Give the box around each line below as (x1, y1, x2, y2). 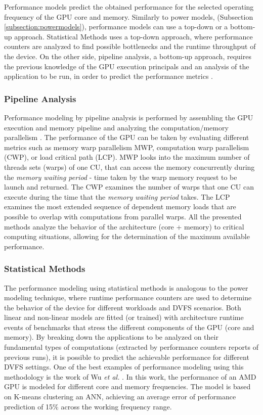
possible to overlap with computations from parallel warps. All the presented (4, 211, 242, 221)
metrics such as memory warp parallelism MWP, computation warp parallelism (4, 142, 249, 152)
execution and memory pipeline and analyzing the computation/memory (4, 122, 229, 132)
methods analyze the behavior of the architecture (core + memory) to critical (4, 221, 244, 232)
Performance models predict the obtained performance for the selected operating (4, 2, 254, 12)
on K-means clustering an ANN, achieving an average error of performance (4, 391, 236, 402)
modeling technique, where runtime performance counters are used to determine (4, 292, 252, 303)
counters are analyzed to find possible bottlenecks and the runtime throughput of (4, 41, 256, 52)
